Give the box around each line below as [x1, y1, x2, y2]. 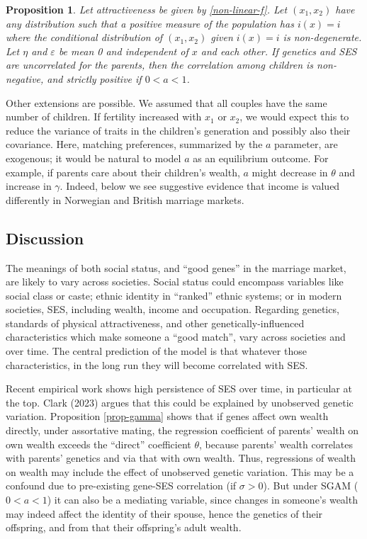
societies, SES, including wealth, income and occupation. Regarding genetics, [6, 302, 339, 317]
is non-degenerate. [283, 30, 362, 45]
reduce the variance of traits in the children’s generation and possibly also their [6, 123, 351, 137]
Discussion [6, 227, 84, 249]
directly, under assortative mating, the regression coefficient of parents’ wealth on [6, 423, 358, 438]
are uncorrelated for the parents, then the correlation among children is [6, 57, 314, 72]
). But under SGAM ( [263, 478, 358, 493]
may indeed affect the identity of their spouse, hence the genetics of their [6, 506, 323, 521]
